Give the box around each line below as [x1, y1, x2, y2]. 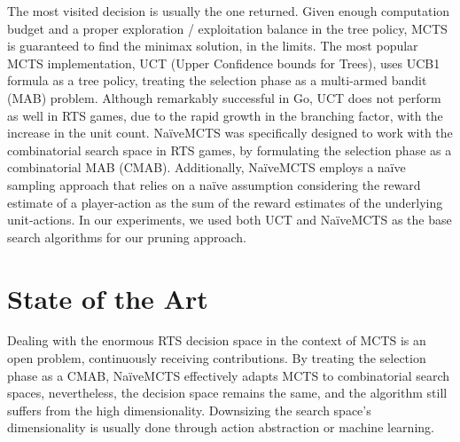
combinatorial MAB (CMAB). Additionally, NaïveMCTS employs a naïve [7, 158, 406, 177]
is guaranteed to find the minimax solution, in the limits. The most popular [7, 36, 418, 55]
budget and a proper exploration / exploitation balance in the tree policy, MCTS [7, 19, 448, 37]
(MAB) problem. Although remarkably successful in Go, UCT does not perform [7, 88, 441, 107]
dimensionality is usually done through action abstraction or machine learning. [7, 418, 434, 437]
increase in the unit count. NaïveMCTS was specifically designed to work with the [7, 123, 453, 142]
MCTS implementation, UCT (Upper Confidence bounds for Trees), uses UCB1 [7, 53, 441, 72]
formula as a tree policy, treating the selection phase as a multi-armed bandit [7, 71, 427, 90]
